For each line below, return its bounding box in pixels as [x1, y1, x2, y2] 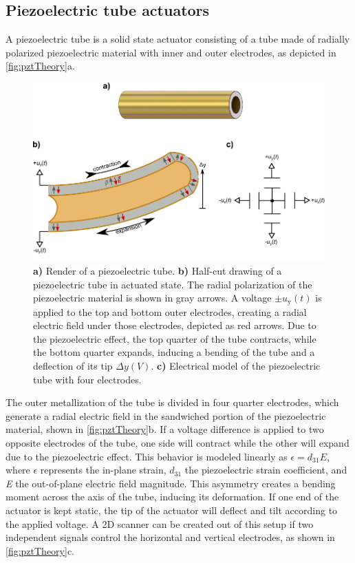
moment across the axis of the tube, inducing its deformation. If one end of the [6, 489, 339, 504]
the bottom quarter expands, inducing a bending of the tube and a [33, 345, 315, 359]
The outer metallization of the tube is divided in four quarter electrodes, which [6, 395, 339, 410]
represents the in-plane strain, [40, 463, 166, 477]
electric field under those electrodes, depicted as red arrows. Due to [33, 318, 316, 332]
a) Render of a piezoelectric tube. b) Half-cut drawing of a [33, 263, 282, 277]
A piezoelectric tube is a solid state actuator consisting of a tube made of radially [6, 32, 350, 46]
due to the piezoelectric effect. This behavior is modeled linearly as [6, 449, 288, 463]
